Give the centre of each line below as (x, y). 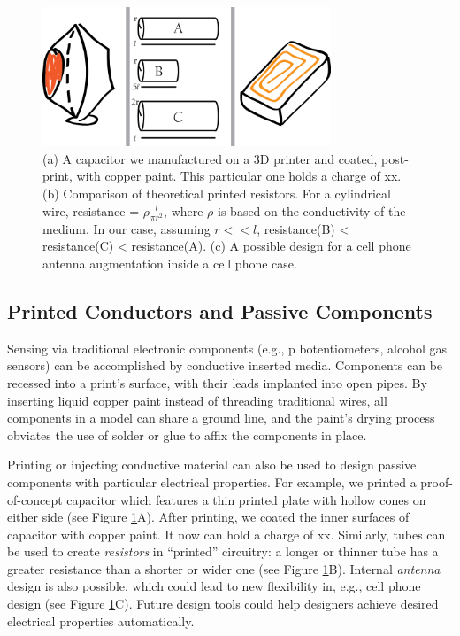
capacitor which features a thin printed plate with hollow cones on (246, 499)
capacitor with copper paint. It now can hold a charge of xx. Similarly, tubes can (226, 534)
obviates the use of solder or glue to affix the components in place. (187, 434)
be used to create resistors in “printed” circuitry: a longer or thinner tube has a (223, 551)
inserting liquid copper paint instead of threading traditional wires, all (197, 400)
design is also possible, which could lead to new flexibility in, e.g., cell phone (214, 586)
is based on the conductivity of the (312, 210)
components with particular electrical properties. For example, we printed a (212, 481)
